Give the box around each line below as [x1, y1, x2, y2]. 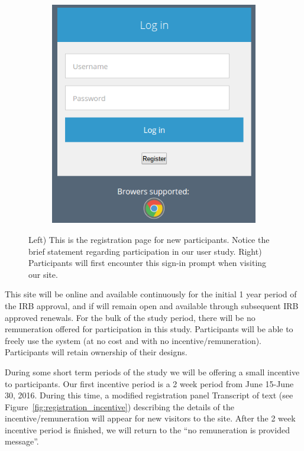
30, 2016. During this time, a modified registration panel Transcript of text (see [5, 389, 293, 401]
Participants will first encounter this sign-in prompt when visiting [28, 257, 267, 269]
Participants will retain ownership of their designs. [5, 346, 187, 358]
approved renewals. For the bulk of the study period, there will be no [5, 311, 256, 323]
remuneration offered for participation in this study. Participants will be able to [5, 323, 293, 335]
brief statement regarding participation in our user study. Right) [28, 245, 262, 257]
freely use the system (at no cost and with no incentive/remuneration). [5, 334, 262, 346]
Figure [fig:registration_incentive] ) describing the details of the [5, 400, 234, 413]
